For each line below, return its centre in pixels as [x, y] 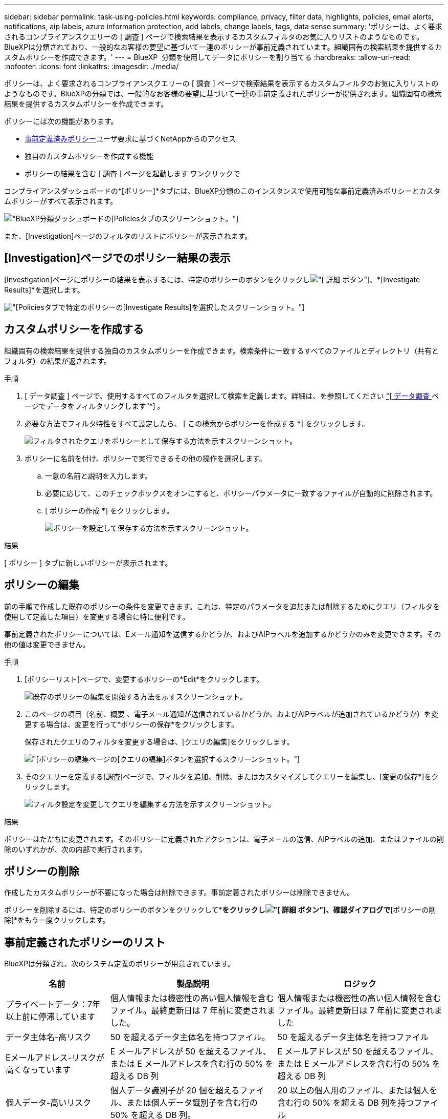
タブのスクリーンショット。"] [189, 219]
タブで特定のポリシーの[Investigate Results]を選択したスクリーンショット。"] [174, 307]
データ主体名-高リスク [49, 1037]
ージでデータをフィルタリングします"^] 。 [95, 406]
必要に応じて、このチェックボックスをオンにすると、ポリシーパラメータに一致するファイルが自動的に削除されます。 [241, 493]
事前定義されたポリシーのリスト [85, 942]
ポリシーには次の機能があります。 [61, 121]
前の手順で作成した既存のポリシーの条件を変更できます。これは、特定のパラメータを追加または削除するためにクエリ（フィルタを [222, 606]
